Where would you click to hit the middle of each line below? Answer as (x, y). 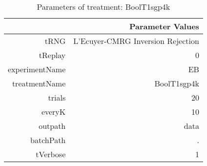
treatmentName (39, 83)
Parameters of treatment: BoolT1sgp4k (103, 7)
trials (57, 97)
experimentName (37, 69)
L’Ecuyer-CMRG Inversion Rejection (136, 41)
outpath (52, 126)
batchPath (48, 140)
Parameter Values (164, 26)
